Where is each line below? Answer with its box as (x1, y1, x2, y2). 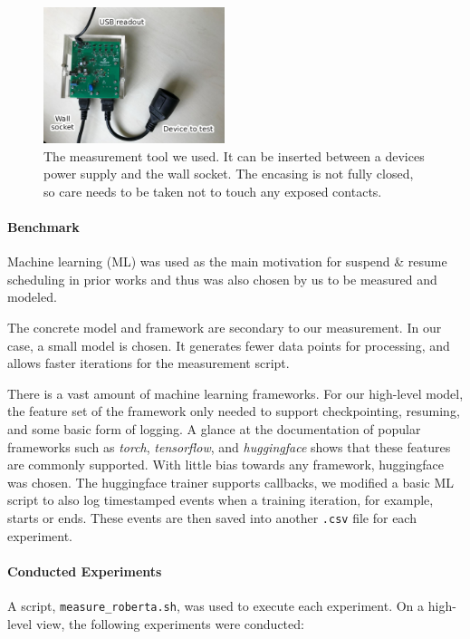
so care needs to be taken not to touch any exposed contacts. (43, 181, 382, 200)
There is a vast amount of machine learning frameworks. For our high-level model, (7, 383, 464, 402)
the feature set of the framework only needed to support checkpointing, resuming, (7, 402, 460, 421)
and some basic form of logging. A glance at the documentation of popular (7, 419, 421, 438)
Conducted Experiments (7, 561, 162, 580)
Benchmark (7, 217, 80, 236)
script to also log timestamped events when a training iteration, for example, (7, 490, 434, 509)
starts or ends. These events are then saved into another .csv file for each (7, 508, 417, 527)
